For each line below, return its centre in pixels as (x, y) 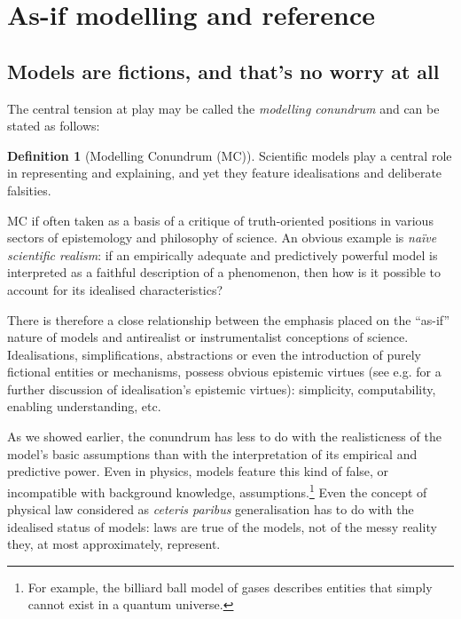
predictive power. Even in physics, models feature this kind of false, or (198, 471)
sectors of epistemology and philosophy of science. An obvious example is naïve (222, 238)
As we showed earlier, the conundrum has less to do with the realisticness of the (224, 436)
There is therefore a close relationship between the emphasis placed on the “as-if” (229, 319)
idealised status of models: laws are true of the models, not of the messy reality (222, 526)
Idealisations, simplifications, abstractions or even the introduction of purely (214, 354)
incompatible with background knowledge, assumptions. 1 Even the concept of (217, 490)
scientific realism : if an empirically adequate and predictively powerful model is (223, 254)
